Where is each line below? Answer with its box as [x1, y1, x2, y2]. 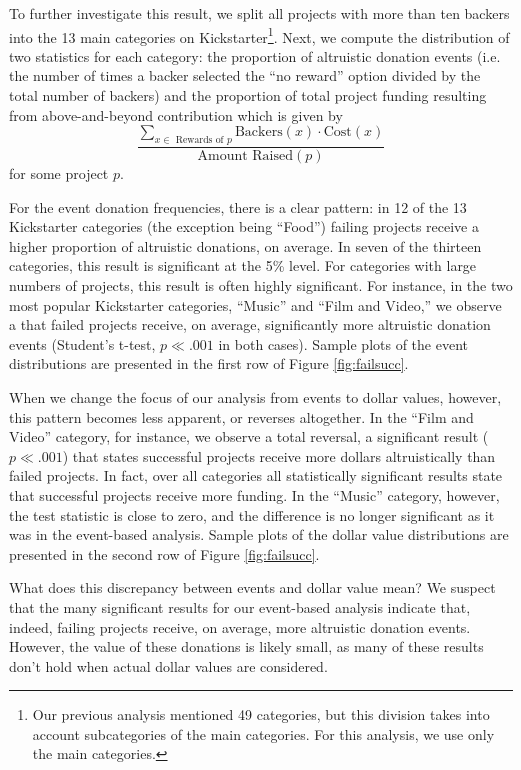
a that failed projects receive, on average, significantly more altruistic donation [9, 314, 491, 335]
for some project [9, 163, 109, 184]
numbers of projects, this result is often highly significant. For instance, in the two [9, 275, 513, 296]
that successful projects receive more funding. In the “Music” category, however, [9, 484, 500, 505]
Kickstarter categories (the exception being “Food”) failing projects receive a [9, 216, 479, 237]
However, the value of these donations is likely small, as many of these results [9, 636, 484, 657]
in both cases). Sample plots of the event [218, 333, 468, 354]
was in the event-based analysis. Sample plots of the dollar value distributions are [9, 524, 509, 545]
